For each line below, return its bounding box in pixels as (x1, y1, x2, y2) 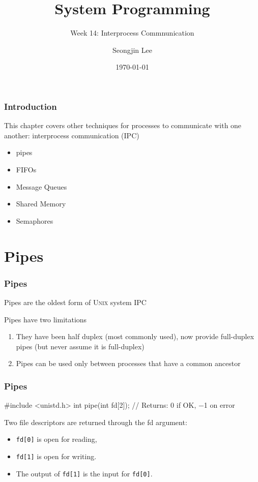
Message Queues (16, 181, 67, 192)
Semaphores (16, 215, 53, 226)
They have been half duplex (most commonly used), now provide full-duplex (16, 331, 254, 342)
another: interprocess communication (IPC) (4, 130, 139, 140)
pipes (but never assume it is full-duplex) (16, 341, 145, 351)
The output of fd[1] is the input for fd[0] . (16, 468, 153, 478)
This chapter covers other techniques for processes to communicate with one (4, 120, 242, 131)
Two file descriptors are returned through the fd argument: (4, 416, 187, 427)
